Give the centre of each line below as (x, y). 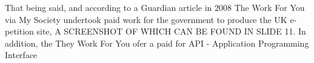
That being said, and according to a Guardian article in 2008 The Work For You (155, 7)
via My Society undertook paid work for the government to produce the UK (146, 19)
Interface (21, 55)
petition (19, 31)
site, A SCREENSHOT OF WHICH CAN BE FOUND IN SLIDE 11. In (171, 31)
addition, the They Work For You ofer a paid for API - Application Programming (157, 43)
